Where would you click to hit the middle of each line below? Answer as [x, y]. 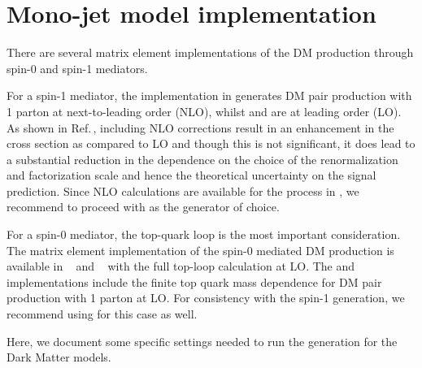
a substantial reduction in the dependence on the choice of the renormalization [202, 159]
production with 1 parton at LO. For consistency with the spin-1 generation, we [206, 298]
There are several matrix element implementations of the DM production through [210, 52]
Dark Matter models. [59, 357]
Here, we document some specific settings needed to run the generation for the [202, 341]
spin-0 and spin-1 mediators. [77, 68]
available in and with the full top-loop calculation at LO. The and [181, 266]
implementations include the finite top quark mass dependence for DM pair [194, 281]
